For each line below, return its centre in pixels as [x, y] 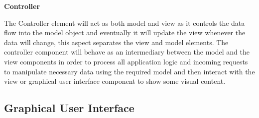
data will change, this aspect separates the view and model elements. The [116, 42]
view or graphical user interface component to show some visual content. [115, 81]
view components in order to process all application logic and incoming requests [126, 61]
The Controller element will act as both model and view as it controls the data [125, 23]
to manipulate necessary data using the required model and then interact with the [129, 71]
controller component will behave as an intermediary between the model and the [127, 52]
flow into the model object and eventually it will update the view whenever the [125, 32]
